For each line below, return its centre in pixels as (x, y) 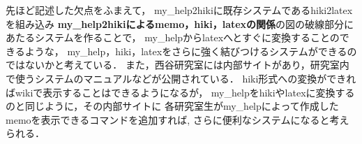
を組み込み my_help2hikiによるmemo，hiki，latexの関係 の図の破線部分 (175, 23)
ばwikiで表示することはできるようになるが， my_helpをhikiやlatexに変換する (180, 92)
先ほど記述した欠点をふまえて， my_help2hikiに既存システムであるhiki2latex (179, 10)
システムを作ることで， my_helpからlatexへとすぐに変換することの (187, 37)
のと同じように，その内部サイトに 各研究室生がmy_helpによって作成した (172, 106)
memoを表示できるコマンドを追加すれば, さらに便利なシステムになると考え (178, 119)
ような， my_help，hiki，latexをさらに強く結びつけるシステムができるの (191, 51)
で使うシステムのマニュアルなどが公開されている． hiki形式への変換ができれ (181, 78)
